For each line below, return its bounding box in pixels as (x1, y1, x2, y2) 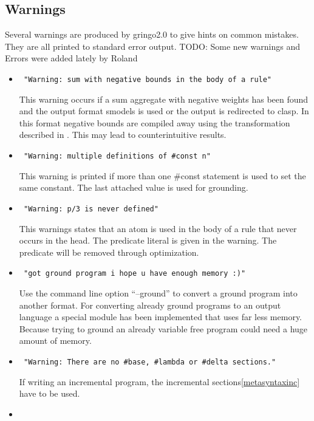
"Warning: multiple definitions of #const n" (23, 152, 211, 161)
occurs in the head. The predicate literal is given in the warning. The (19, 234, 277, 247)
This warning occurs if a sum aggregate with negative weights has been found (19, 92, 309, 105)
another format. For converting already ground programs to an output (19, 298, 281, 311)
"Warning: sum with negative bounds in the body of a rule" (23, 75, 272, 84)
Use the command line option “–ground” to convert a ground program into (19, 286, 298, 299)
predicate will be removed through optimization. (19, 245, 199, 258)
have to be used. (19, 387, 80, 400)
